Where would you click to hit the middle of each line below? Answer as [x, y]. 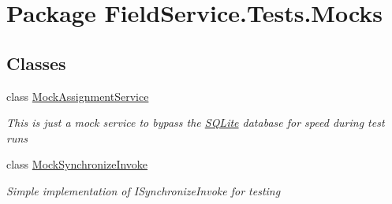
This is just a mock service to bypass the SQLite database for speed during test [196, 122]
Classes [36, 63]
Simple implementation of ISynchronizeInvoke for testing [144, 190]
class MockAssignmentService [78, 96]
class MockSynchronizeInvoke [77, 164]
